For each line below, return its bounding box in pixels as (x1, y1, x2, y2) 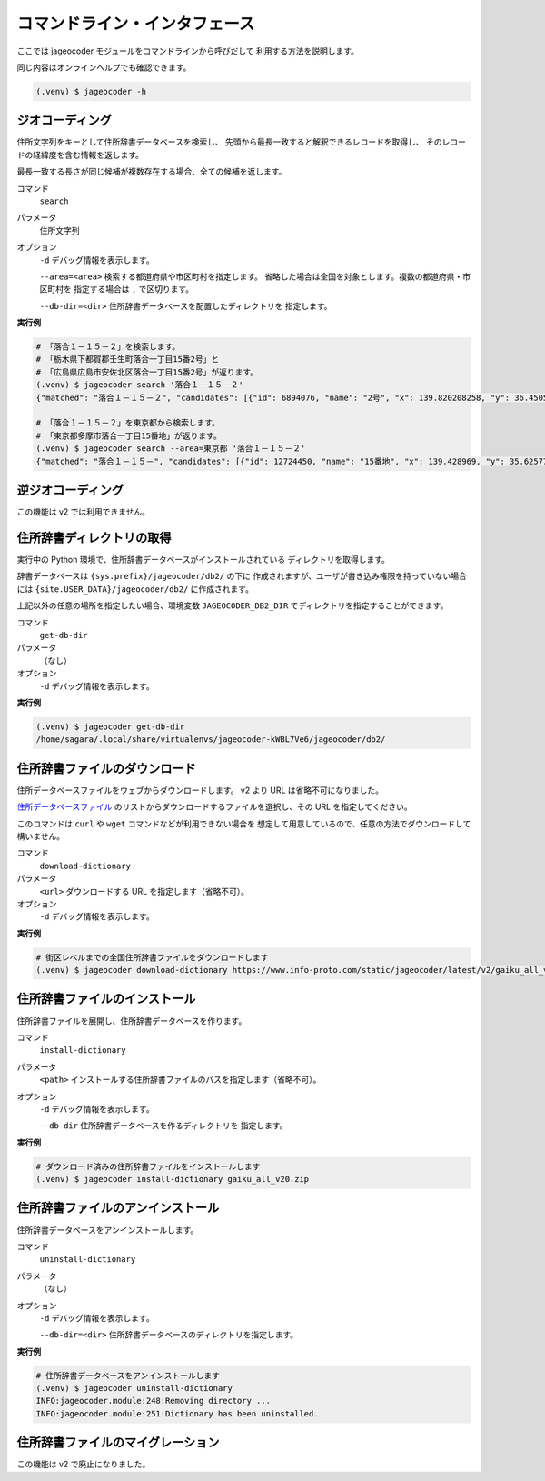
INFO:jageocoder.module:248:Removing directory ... (35, 1396, 272, 1406)
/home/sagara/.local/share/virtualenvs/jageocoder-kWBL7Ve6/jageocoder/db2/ (35, 735, 386, 745)
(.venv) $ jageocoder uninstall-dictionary (35, 1383, 233, 1394)
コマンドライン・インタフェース (16, 14, 255, 34)
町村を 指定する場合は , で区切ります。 (46, 284, 194, 295)
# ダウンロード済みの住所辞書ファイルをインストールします (35, 1161, 261, 1172)
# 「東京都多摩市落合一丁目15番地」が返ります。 (35, 430, 222, 441)
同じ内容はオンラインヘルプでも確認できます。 (16, 62, 192, 73)
